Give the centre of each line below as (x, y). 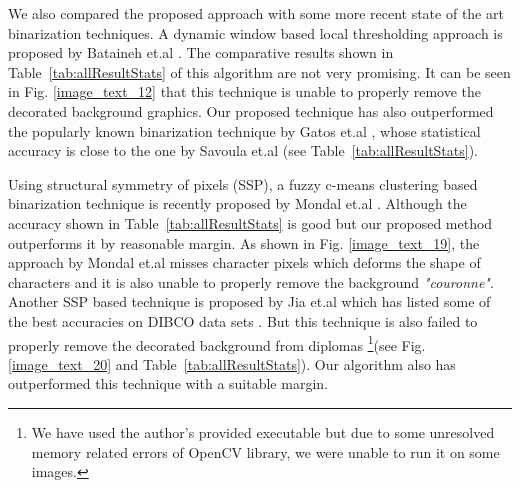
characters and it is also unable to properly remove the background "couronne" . (251, 281)
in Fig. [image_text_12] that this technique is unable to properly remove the (244, 91)
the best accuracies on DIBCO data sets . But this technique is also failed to (243, 320)
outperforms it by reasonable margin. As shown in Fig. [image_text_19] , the (244, 242)
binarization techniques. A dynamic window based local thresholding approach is (255, 32)
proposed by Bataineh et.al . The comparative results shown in (201, 52)
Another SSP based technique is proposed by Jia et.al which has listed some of (249, 301)
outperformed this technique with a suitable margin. (168, 383)
